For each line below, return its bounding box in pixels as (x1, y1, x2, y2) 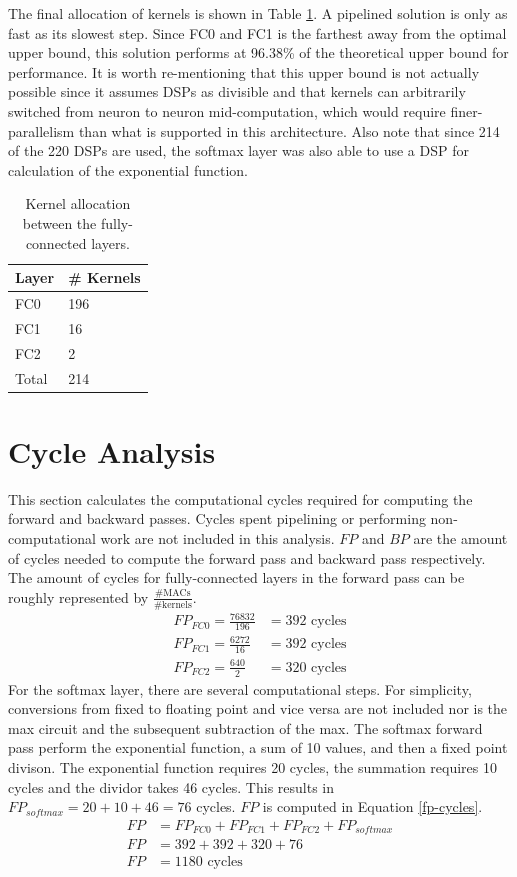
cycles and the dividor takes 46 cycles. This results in (8, 776, 335, 797)
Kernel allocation (25, 193, 131, 214)
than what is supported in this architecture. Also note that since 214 (78, 120, 500, 141)
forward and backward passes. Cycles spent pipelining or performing (8, 508, 426, 529)
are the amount (413, 527, 508, 548)
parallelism (8, 120, 75, 141)
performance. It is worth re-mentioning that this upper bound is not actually (8, 61, 480, 82)
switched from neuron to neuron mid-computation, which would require (8, 100, 446, 121)
